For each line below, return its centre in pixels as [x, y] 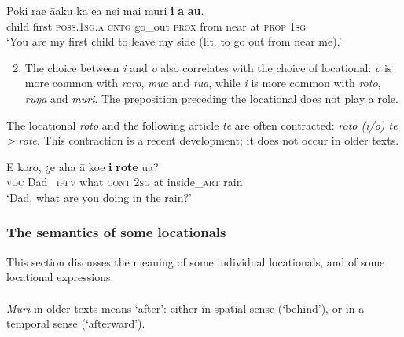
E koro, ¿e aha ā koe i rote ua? [83, 166]
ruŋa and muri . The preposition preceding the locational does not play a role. [211, 98]
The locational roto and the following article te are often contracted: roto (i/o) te [202, 125]
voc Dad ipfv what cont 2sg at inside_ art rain [125, 182]
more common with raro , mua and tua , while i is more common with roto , [203, 83]
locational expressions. [60, 277]
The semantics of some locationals [116, 232]
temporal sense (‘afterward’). [76, 323]
